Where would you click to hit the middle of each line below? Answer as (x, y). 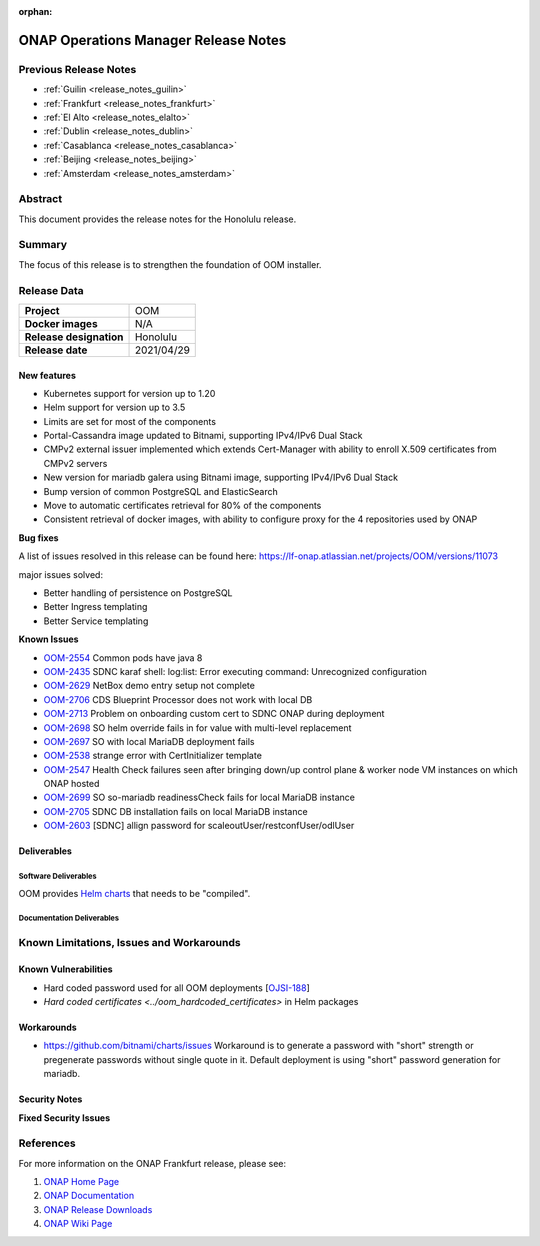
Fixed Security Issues (64, 1117)
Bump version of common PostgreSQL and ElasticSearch (161, 491)
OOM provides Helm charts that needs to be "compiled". (134, 893)
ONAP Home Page (81, 1182)
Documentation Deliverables (69, 918)
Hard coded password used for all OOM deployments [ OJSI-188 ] (176, 987)
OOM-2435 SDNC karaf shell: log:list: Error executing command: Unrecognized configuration (235, 671)
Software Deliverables (57, 876)
